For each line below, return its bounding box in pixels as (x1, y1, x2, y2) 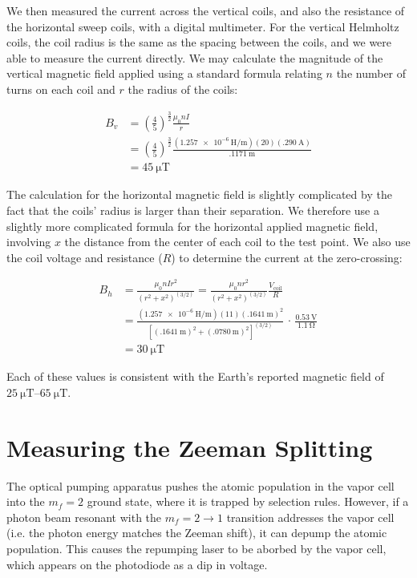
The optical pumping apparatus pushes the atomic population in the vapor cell (6, 477, 395, 494)
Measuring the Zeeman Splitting (6, 430, 373, 463)
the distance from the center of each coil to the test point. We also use (64, 233, 411, 250)
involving (6, 233, 51, 250)
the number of (336, 65, 407, 82)
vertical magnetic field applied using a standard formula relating (6, 65, 322, 82)
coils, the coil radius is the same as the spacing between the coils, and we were (6, 34, 392, 51)
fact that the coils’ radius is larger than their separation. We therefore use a (6, 201, 379, 218)
